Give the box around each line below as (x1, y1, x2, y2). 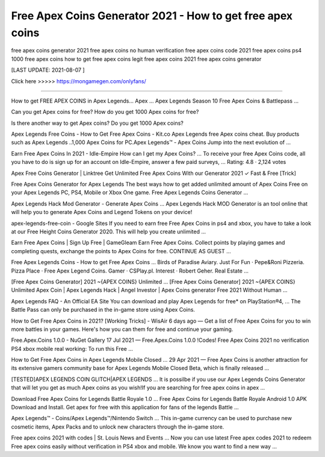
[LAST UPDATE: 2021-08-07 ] (11, 66, 85, 74)
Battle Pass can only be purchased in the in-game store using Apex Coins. (11, 306, 196, 314)
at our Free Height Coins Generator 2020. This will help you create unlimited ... (11, 228, 206, 235)
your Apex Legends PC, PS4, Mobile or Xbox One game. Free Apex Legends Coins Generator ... (11, 189, 249, 196)
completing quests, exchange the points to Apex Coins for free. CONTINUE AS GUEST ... (11, 247, 231, 254)
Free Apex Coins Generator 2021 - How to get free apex (11, 9, 293, 22)
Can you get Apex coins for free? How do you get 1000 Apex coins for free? (11, 109, 199, 116)
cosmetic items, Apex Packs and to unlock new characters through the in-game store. (11, 423, 224, 430)
